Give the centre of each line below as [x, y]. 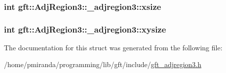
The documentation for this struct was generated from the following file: [113, 48]
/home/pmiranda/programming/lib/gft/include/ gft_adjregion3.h [103, 64]
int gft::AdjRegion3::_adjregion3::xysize [85, 29]
